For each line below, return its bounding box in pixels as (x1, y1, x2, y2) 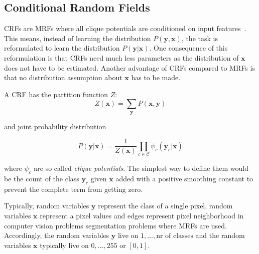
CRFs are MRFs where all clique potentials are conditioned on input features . (4, 23, 246, 34)
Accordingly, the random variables (4, 230, 109, 240)
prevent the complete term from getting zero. (4, 183, 143, 194)
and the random (195, 230, 245, 240)
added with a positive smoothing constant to (115, 173, 253, 183)
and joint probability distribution (4, 121, 106, 131)
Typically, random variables (4, 200, 89, 211)
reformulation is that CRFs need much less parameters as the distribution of (4, 52, 239, 63)
